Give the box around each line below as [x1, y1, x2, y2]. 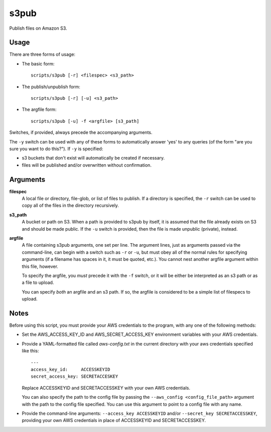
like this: [22, 348, 39, 354]
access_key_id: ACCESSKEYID [31, 367, 110, 372]
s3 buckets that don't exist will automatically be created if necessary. [22, 155, 165, 161]
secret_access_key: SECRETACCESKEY [31, 374, 118, 380]
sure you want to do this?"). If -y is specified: [9, 146, 103, 152]
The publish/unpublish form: [22, 84, 80, 90]
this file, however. [22, 263, 59, 269]
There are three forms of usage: [9, 51, 75, 57]
